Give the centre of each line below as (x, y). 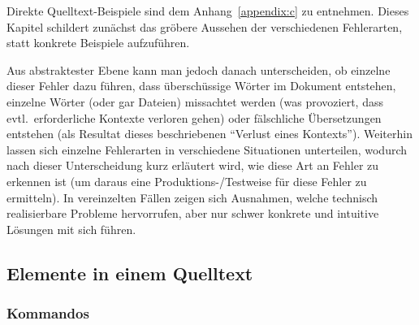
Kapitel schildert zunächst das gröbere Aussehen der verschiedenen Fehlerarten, (205, 26)
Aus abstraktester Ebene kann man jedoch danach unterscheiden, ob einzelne (199, 69)
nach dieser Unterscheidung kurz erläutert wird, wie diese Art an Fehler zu (193, 165)
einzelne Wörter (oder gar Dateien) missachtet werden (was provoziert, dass (195, 101)
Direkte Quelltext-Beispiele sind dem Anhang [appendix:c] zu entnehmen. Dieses (208, 11)
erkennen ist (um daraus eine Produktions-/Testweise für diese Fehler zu (187, 181)
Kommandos (48, 313)
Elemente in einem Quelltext (130, 273)
